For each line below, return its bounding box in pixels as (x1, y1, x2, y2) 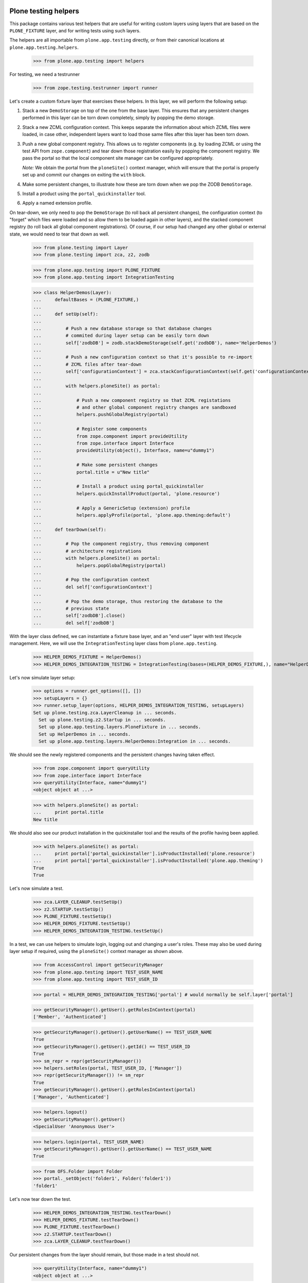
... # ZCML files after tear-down (33, 361, 142, 367)
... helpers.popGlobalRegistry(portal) (33, 562, 166, 568)
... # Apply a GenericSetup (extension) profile (33, 505, 190, 511)
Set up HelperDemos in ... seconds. (38, 731, 131, 737)
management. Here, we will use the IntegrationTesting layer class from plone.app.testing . (9, 640, 218, 647)
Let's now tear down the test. (9, 1196, 71, 1202)
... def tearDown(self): (33, 527, 107, 532)
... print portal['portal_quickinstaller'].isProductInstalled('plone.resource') (33, 851, 255, 857)
